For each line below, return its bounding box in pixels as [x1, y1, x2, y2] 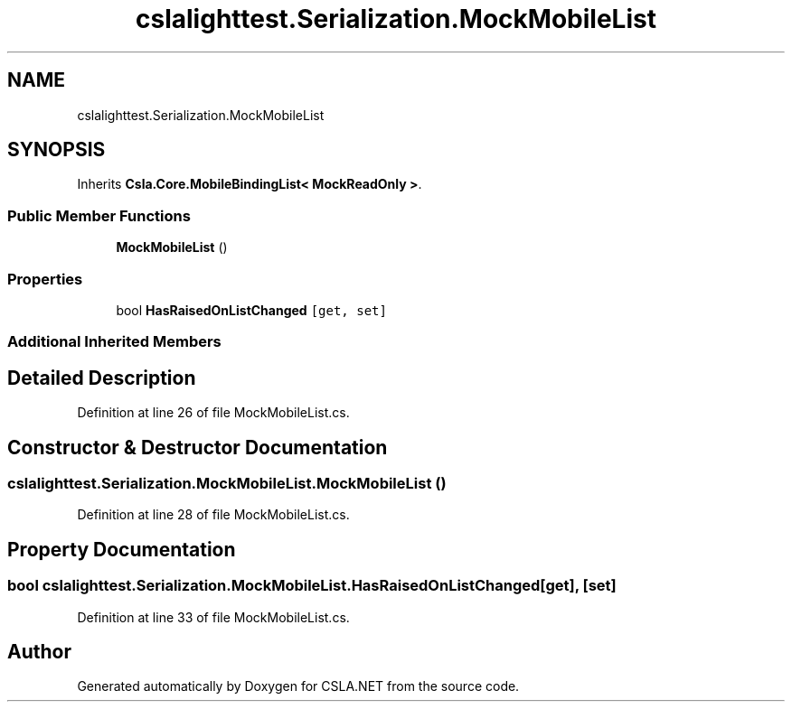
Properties [7, 269, 83, 288]
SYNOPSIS [7, 138, 106, 162]
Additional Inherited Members [7, 332, 222, 351]
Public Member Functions [7, 206, 191, 225]
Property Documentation [7, 537, 236, 561]
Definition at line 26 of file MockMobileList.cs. [77, 405, 350, 421]
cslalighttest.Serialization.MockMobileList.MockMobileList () [7, 474, 447, 492]
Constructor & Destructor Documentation [7, 435, 388, 459]
